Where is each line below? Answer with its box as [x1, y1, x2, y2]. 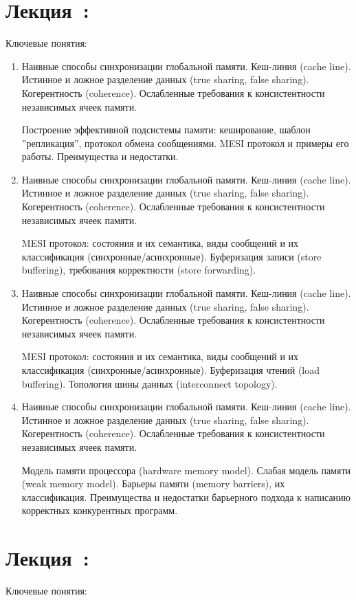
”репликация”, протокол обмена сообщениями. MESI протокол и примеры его [21, 135, 349, 150]
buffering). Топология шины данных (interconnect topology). [21, 376, 278, 390]
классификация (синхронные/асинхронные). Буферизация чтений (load [21, 363, 320, 377]
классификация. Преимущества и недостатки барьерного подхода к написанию [21, 489, 351, 504]
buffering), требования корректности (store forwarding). [21, 263, 256, 277]
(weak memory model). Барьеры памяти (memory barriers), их [21, 476, 285, 491]
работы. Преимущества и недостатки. [21, 149, 179, 164]
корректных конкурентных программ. [21, 503, 178, 518]
